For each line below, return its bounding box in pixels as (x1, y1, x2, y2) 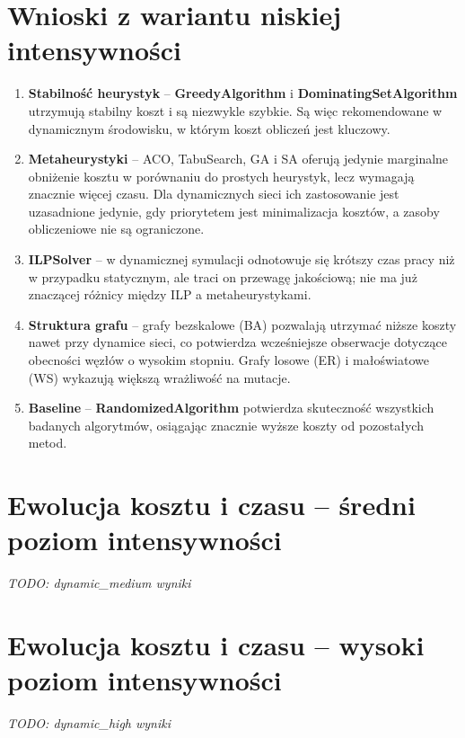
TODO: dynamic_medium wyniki (7, 574, 191, 592)
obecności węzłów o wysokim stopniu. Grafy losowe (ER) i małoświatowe (28, 351, 429, 369)
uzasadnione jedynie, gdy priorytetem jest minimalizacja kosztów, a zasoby (28, 201, 440, 220)
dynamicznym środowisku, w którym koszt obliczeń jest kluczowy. (28, 119, 390, 138)
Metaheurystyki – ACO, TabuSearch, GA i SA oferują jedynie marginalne (28, 149, 449, 168)
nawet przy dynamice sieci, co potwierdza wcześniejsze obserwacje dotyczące (28, 333, 447, 351)
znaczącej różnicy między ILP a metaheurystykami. (28, 285, 311, 304)
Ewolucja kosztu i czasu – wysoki (7, 627, 425, 663)
